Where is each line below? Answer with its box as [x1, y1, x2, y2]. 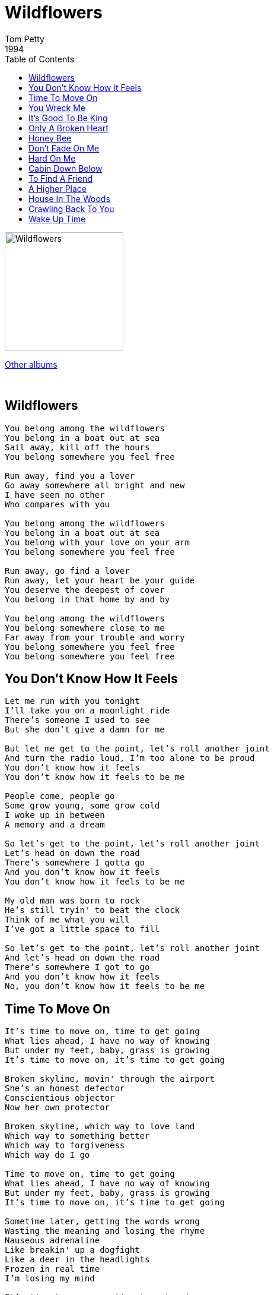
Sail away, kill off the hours [5, 442, 150, 452]
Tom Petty [5, 33, 44, 44]
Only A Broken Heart [28, 122, 109, 133]
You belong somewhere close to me [5, 623, 165, 633]
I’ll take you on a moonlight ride [5, 706, 170, 716]
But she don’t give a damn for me [5, 725, 165, 735]
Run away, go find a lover [5, 566, 130, 576]
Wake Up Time [28, 213, 86, 224]
